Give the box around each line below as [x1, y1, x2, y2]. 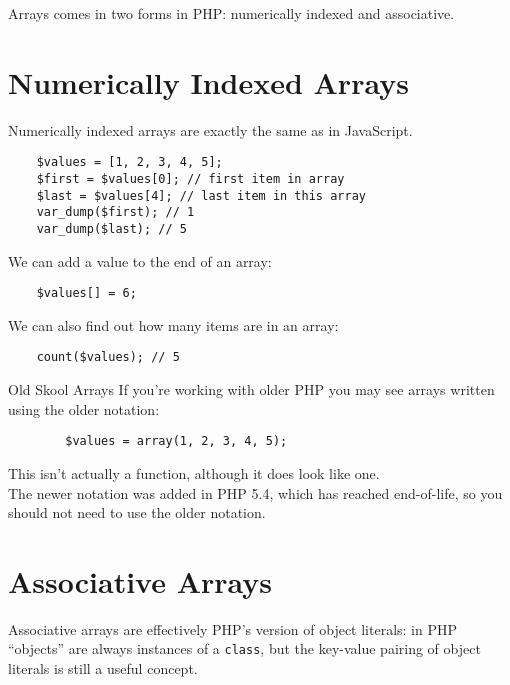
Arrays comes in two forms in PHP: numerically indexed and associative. [8, 3, 455, 23]
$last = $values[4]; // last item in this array [36, 188, 366, 203]
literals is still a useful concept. [8, 658, 198, 679]
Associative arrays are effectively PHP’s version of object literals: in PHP [8, 618, 458, 639]
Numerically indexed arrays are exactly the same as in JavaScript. [8, 119, 413, 140]
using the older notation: [8, 398, 160, 419]
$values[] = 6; [36, 286, 137, 301]
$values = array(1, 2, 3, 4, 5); [65, 434, 288, 449]
